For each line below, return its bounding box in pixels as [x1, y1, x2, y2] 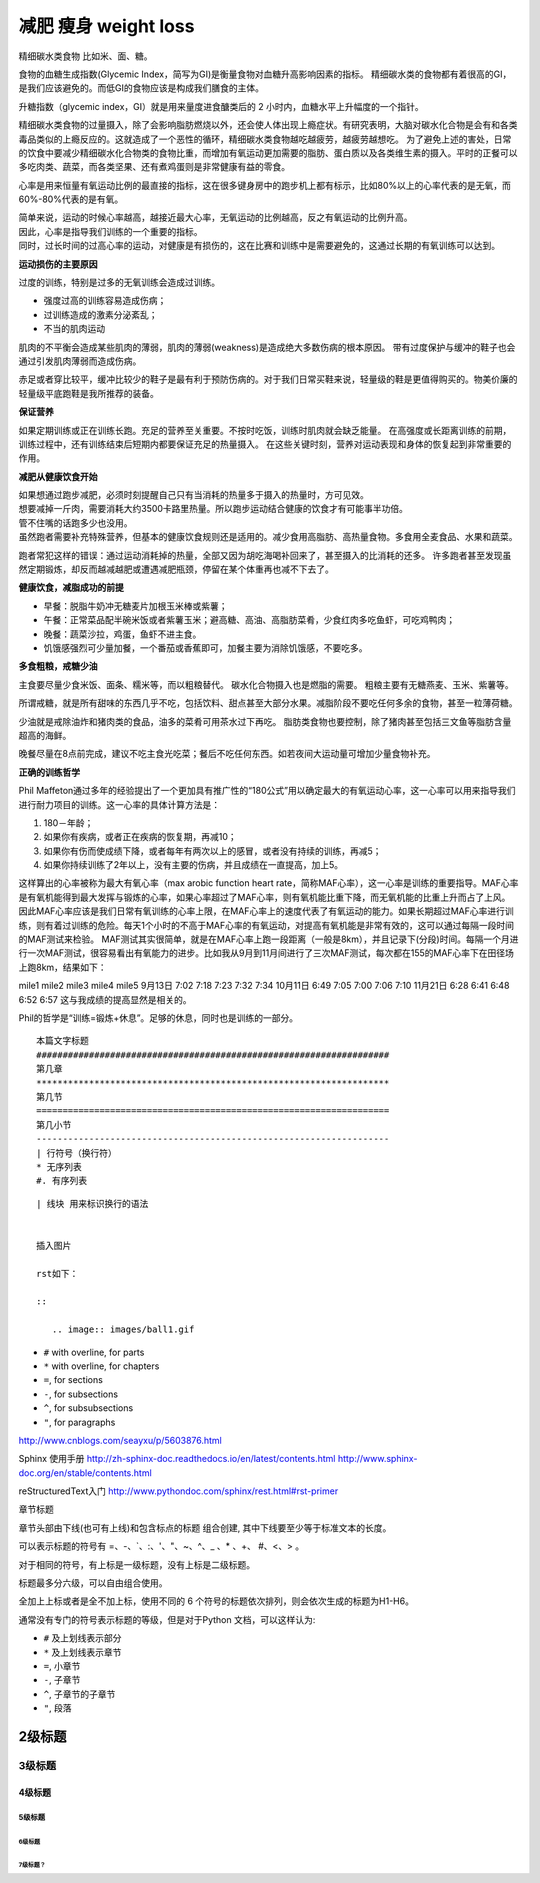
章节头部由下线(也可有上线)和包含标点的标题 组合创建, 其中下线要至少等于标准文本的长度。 [18, 1521, 392, 1534]
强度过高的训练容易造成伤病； [43, 295, 167, 307]
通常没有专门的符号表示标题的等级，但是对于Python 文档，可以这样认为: [18, 1613, 316, 1625]
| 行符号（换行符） [36, 1147, 117, 1159]
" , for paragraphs [43, 1416, 116, 1428]
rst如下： [36, 1268, 79, 1279]
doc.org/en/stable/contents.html [18, 1466, 152, 1479]
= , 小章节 [43, 1660, 81, 1672]
